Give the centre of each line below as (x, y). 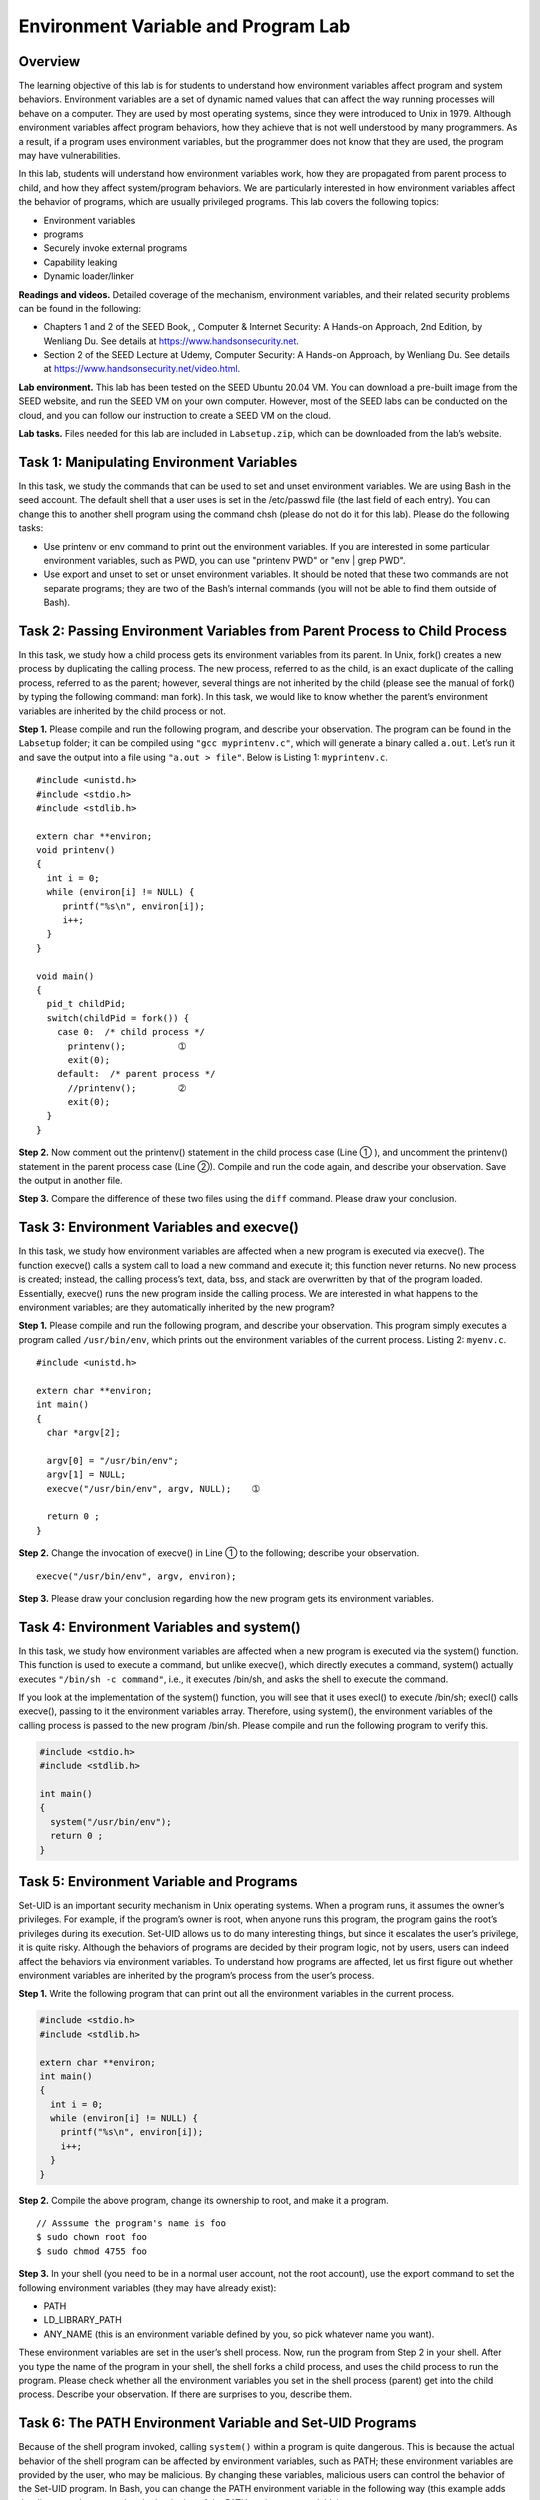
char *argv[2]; (83, 1433)
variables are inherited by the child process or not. (122, 711)
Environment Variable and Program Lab (184, 26)
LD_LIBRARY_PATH (82, 2320)
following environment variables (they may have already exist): (147, 2287)
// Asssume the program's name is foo (131, 2223)
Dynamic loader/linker (88, 276)
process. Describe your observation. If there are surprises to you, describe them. (185, 2394)
